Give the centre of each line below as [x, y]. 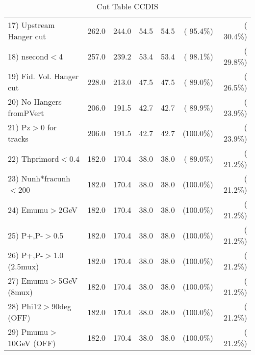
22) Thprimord [34, 158]
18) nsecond [28, 56]
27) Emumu [28, 281]
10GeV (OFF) [32, 343]
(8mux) [20, 292]
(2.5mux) [24, 266]
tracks [18, 138]
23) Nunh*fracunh [39, 178]
